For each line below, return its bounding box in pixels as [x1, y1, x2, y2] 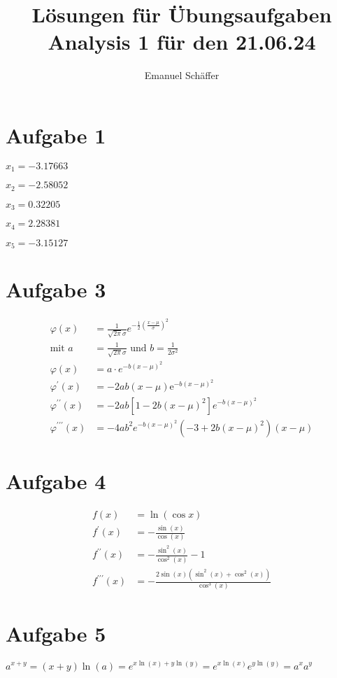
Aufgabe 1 [6, 120, 106, 149]
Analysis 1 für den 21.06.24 [48, 27, 316, 56]
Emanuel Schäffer [144, 68, 220, 83]
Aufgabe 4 [6, 466, 106, 495]
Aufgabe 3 [6, 275, 106, 304]
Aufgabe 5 [6, 619, 106, 647]
